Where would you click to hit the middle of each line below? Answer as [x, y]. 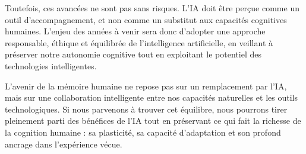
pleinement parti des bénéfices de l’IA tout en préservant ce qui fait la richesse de [153, 121]
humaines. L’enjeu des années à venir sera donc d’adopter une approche [135, 31]
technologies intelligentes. [51, 65]
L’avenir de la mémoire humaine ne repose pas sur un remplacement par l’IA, [146, 86]
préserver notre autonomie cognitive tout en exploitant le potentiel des [133, 54]
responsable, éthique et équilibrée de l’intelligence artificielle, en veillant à [139, 42]
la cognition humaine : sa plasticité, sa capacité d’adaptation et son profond [143, 132]
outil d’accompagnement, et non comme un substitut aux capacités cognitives [146, 19]
